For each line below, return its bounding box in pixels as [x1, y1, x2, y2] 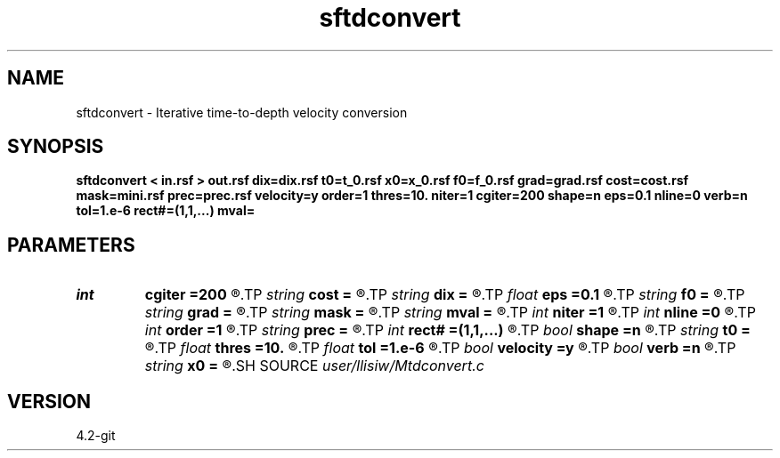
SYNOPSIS [7, 135, 104, 158]
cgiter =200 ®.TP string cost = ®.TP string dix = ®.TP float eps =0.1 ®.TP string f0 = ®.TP [144, 285, 745, 304]
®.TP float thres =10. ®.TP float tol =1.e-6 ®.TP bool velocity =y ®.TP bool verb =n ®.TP [144, 339, 736, 358]
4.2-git [76, 428, 116, 444]
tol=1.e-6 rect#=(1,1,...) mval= [76, 203, 256, 219]
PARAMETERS [7, 233, 135, 256]
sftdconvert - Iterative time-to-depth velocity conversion [76, 104, 408, 120]
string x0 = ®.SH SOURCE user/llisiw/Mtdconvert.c [144, 357, 484, 375]
